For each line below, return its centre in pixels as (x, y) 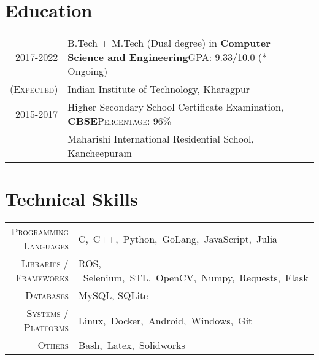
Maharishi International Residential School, (161, 139)
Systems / (48, 313)
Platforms (46, 327)
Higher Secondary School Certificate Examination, (176, 107)
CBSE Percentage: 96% (120, 121)
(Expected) (34, 89)
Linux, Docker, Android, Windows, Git (165, 320)
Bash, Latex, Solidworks (132, 345)
